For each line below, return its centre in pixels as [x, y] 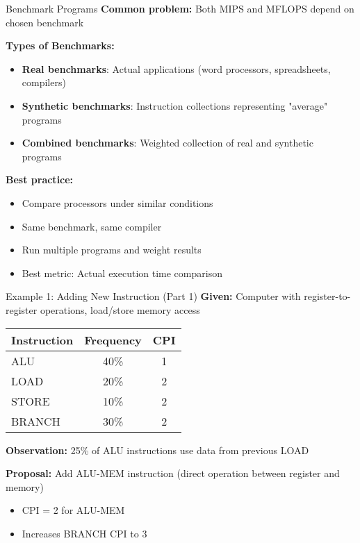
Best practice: [40, 179]
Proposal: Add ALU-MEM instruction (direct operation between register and [173, 473]
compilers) [44, 82]
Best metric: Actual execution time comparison [122, 273]
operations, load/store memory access [120, 309]
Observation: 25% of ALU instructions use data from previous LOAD [157, 450]
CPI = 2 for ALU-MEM [73, 510]
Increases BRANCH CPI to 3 [84, 533]
